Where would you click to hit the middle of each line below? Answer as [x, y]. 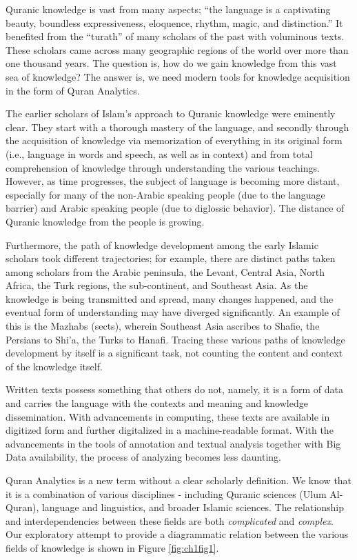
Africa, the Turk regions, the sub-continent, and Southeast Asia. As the [157, 285]
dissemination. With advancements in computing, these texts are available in [168, 416]
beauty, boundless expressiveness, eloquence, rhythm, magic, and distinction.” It [174, 22]
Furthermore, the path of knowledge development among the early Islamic [162, 244]
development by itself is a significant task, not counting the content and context [174, 353]
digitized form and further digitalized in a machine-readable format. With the [170, 430]
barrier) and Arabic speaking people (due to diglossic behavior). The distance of [175, 208]
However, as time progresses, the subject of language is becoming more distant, [173, 181]
